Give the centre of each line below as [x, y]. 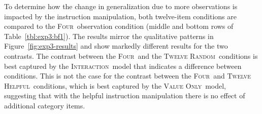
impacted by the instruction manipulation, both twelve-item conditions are [120, 16]
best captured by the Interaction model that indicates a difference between [123, 66]
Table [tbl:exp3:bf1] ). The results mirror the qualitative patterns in [109, 36]
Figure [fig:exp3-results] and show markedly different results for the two [116, 46]
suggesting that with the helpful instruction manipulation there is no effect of [125, 96]
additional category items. [45, 105]
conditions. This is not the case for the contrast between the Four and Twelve [128, 76]
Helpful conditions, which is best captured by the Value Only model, [115, 85]
